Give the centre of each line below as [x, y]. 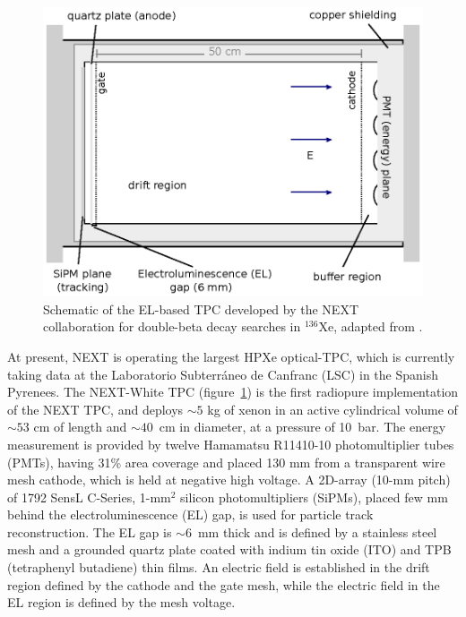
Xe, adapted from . [371, 326]
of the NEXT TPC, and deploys [95, 409]
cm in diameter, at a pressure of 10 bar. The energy [302, 427]
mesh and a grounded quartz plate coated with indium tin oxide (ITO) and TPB [229, 549]
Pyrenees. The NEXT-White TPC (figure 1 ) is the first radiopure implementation [233, 392]
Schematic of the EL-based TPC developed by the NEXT [201, 308]
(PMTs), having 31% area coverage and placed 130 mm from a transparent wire [226, 462]
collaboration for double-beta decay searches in [172, 326]
